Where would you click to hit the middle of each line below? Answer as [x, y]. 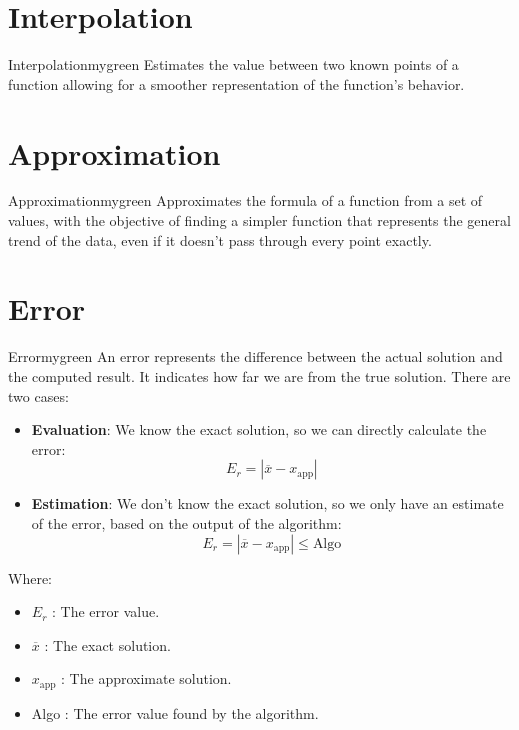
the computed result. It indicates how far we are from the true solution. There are [259, 375]
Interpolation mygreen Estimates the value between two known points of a [233, 64]
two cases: [38, 395]
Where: [30, 577]
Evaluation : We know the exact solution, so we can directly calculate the [259, 429]
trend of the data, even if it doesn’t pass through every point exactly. [220, 239]
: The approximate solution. [146, 678]
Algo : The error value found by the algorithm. [175, 712]
